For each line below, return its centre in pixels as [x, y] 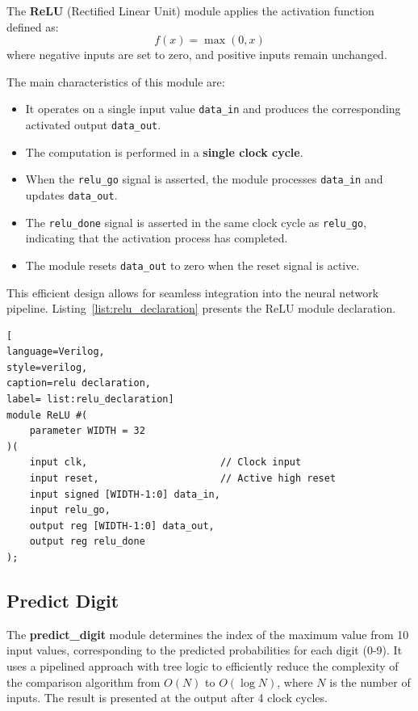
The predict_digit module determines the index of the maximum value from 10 [208, 634]
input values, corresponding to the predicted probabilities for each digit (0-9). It [205, 650]
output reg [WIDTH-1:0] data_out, [122, 526]
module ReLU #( [47, 415]
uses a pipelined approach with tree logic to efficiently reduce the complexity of [203, 665]
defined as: [33, 26]
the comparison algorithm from [84, 682]
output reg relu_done [87, 542]
